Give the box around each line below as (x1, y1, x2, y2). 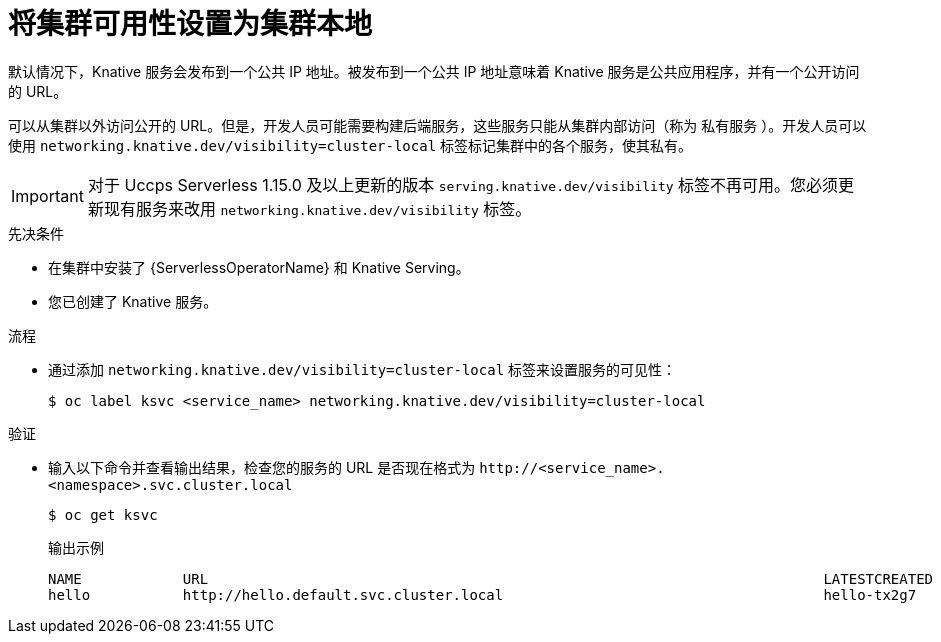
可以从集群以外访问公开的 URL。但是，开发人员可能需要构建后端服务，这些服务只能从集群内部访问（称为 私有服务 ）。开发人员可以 (8, 116, 867, 134)
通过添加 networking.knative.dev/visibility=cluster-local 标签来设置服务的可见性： (48, 360, 677, 378)
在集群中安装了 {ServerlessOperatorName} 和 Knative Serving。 (48, 258, 470, 276)
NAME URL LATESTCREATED (48, 570, 934, 587)
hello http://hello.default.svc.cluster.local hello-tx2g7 (48, 586, 917, 603)
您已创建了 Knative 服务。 (48, 292, 218, 310)
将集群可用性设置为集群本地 (8, 7, 373, 41)
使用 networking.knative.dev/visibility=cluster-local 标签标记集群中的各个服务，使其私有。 (8, 136, 693, 154)
